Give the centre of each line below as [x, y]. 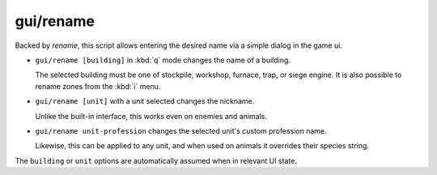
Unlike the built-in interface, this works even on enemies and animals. [151, 116]
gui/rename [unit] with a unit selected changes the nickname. [145, 101]
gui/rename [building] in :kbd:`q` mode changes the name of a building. [163, 60]
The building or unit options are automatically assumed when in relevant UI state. [156, 160]
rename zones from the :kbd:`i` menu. [98, 86]
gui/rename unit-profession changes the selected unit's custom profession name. [181, 130]
